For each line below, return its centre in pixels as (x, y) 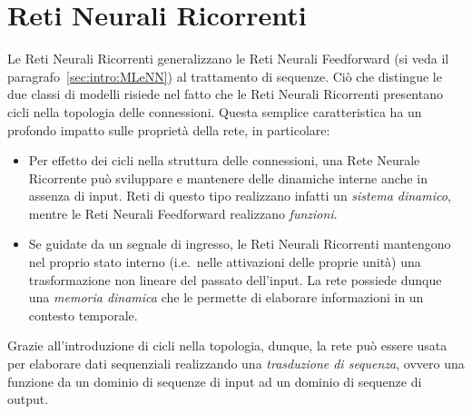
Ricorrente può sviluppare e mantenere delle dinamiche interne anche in (228, 177)
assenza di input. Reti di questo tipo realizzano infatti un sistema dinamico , (240, 196)
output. (28, 399)
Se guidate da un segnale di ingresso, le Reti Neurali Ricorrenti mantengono (240, 244)
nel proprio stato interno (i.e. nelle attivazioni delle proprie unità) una (225, 262)
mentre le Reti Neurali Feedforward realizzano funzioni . (183, 213)
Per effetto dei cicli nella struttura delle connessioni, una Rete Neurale (224, 160)
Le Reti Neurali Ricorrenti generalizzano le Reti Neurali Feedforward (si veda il (228, 59)
